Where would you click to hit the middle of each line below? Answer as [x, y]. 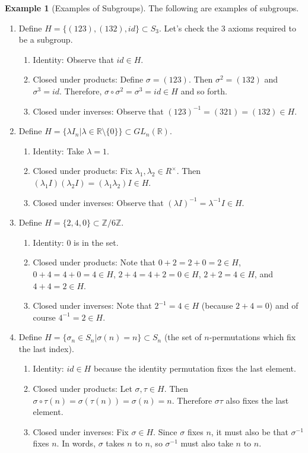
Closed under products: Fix [82, 171]
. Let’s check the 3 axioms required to [227, 28]
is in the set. [96, 242]
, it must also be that [250, 431]
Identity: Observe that [73, 59]
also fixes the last [257, 400]
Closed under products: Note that [94, 262]
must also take [207, 443]
